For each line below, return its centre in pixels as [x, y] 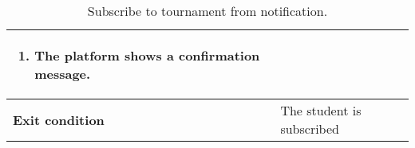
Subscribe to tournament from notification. [207, 11]
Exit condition [59, 119]
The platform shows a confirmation [147, 55]
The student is [321, 110]
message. [63, 74]
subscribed [310, 129]
